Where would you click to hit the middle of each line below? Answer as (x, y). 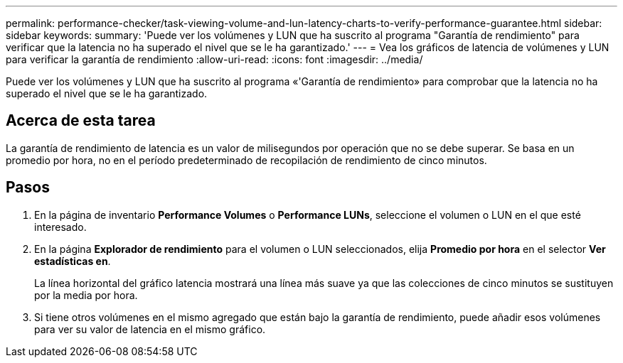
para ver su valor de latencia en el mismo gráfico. (150, 329)
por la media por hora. (86, 295)
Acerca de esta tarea (81, 121)
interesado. (60, 227)
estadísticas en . (73, 261)
